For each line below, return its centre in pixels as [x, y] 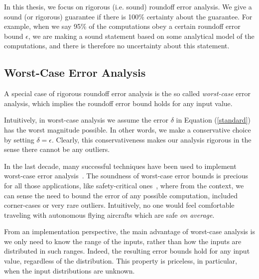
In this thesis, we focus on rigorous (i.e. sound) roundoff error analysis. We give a [128, 6]
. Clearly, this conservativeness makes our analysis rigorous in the [151, 139]
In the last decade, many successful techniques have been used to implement [120, 166]
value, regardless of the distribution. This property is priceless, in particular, [121, 261]
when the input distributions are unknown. [69, 270]
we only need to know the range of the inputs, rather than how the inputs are [123, 241]
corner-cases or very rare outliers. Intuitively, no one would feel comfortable [119, 205]
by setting [19, 139]
